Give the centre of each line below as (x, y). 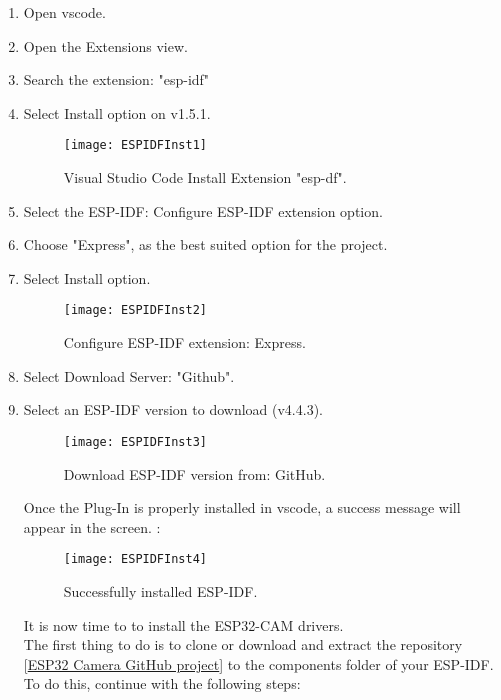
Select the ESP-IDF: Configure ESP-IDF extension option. (203, 210)
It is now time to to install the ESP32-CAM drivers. (183, 624)
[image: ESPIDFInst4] (135, 559)
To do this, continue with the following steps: (162, 683)
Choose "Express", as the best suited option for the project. (205, 244)
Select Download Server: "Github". (129, 375)
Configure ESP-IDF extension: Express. (184, 342)
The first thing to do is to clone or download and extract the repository (243, 644)
